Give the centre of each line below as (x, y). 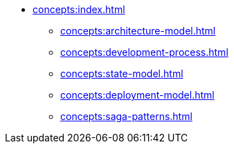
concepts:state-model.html (122, 73)
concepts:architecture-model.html (138, 31)
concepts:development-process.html (144, 52)
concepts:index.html (79, 9)
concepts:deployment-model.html (137, 95)
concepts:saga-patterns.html (126, 116)
